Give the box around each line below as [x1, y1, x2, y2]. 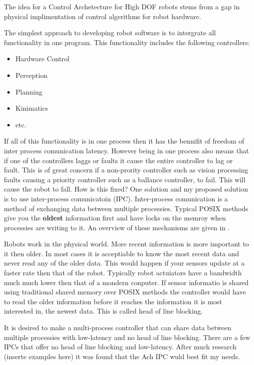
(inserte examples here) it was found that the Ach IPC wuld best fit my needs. [4, 351, 240, 361]
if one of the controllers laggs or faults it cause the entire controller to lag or [4, 155, 233, 165]
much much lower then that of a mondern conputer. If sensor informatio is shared [4, 277, 249, 287]
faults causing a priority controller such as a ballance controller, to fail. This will [4, 174, 246, 184]
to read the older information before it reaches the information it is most [4, 296, 222, 306]
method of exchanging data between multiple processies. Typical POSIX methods [4, 203, 249, 213]
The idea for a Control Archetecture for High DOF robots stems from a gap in [4, 1, 240, 11]
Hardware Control [15, 53, 69, 64]
